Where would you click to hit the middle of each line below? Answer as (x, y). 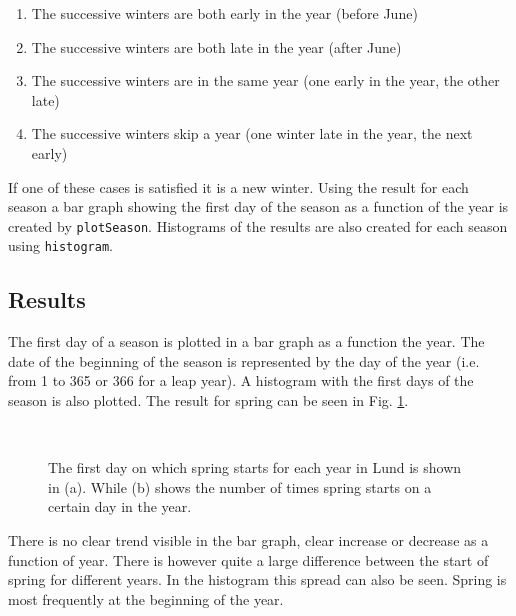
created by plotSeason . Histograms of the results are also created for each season (258, 225)
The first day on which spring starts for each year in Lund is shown (255, 467)
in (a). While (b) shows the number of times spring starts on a (240, 486)
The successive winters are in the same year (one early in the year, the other (265, 80)
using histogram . (60, 245)
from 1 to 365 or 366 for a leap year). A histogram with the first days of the (241, 380)
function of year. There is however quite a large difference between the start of (248, 559)
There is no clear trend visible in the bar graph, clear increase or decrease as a (248, 540)
